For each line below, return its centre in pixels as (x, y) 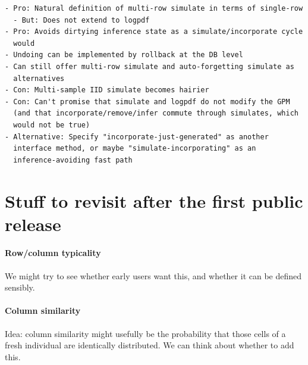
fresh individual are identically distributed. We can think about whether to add (150, 345)
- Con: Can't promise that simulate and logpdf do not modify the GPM (147, 102)
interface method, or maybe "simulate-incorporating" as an (135, 149)
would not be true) (52, 125)
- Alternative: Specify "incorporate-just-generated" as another (137, 137)
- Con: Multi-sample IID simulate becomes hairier (107, 90)
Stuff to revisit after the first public (154, 200)
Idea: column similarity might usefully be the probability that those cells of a (145, 333)
